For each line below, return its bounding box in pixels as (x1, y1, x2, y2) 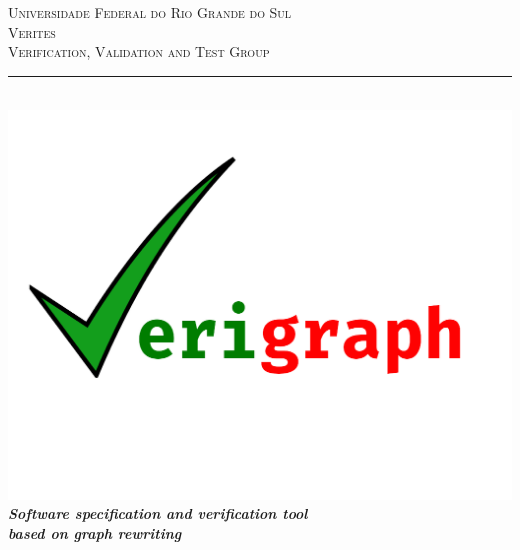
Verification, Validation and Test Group (8, 41, 270, 62)
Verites (8, 21, 56, 42)
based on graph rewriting (8, 522, 182, 543)
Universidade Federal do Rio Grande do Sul (8, 2, 292, 22)
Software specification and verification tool (8, 503, 308, 524)
